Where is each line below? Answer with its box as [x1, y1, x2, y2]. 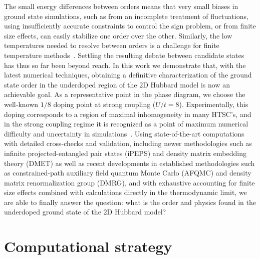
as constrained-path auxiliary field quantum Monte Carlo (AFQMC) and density [4, 167, 251, 178]
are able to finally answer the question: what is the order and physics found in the [4, 196, 256, 207]
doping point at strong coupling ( [53, 98, 156, 109]
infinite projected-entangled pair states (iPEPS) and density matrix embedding [4, 147, 246, 158]
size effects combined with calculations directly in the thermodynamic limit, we [4, 187, 247, 197]
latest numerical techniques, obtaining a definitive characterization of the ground [4, 69, 252, 80]
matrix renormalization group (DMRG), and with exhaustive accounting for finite [4, 177, 255, 187]
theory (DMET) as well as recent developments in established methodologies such [4, 157, 255, 168]
